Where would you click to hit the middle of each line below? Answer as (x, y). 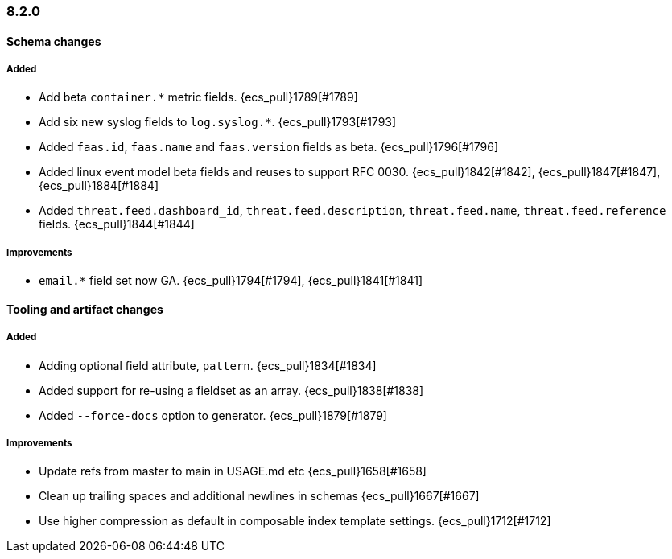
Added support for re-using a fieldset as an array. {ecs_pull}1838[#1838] (231, 390)
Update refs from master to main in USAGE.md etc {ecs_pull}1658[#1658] (233, 471)
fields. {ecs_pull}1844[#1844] (117, 224)
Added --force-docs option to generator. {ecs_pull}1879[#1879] (213, 415)
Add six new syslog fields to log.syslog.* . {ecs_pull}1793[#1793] (218, 122)
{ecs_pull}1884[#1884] (99, 186)
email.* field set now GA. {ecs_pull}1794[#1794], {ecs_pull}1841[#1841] (231, 281)
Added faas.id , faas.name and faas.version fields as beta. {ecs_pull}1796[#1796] (269, 147)
